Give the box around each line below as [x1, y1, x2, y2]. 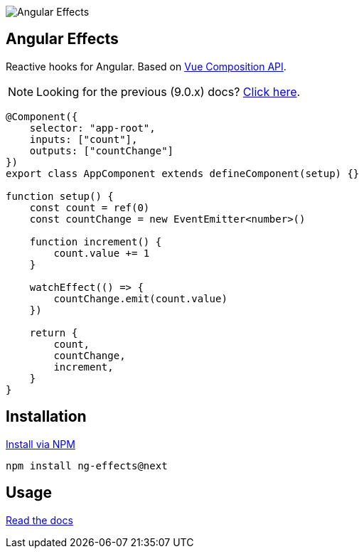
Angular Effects [6, 30, 119, 48]
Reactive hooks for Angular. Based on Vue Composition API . [6, 60, 287, 73]
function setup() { [6, 190, 114, 202]
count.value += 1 [53, 247, 150, 259]
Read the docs [6, 513, 73, 526]
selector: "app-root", [29, 122, 156, 134]
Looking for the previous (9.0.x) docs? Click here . [36, 84, 301, 99]
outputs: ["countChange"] [29, 144, 174, 156]
